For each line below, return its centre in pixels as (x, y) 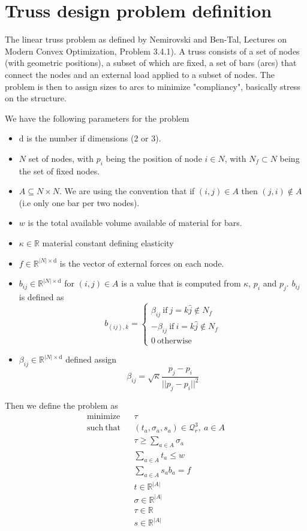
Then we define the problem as (61, 405)
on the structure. (36, 98)
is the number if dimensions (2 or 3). (94, 138)
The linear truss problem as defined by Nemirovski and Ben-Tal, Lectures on (146, 39)
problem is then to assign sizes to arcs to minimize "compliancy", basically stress (153, 86)
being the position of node (154, 158)
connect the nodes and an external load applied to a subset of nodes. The (140, 74)
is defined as (41, 297)
